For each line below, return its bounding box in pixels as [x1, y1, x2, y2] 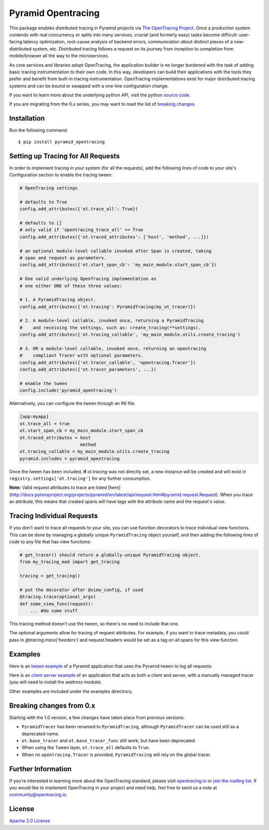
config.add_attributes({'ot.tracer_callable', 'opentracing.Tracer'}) [19, 360, 196, 365]
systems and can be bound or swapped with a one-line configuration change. [9, 83, 169, 89]
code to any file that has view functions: [9, 539, 92, 545]
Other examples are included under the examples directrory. [9, 688, 133, 694]
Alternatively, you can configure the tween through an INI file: [9, 401, 135, 407]
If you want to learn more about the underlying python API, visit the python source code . [9, 92, 191, 98]
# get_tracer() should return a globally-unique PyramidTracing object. [19, 552, 201, 558]
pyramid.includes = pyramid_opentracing [19, 455, 120, 461]
